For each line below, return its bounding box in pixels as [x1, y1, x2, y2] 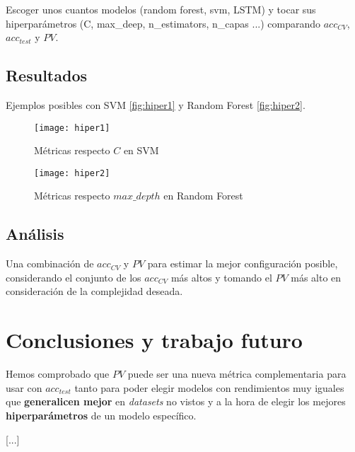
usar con [6, 380, 42, 395]
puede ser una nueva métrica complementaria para [127, 366, 347, 381]
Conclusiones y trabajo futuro [6, 325, 303, 354]
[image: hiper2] [34, 168, 110, 178]
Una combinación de [6, 256, 94, 271]
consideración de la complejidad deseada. [6, 284, 183, 299]
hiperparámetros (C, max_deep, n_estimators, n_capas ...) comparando [6, 16, 321, 30]
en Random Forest [163, 188, 243, 203]
